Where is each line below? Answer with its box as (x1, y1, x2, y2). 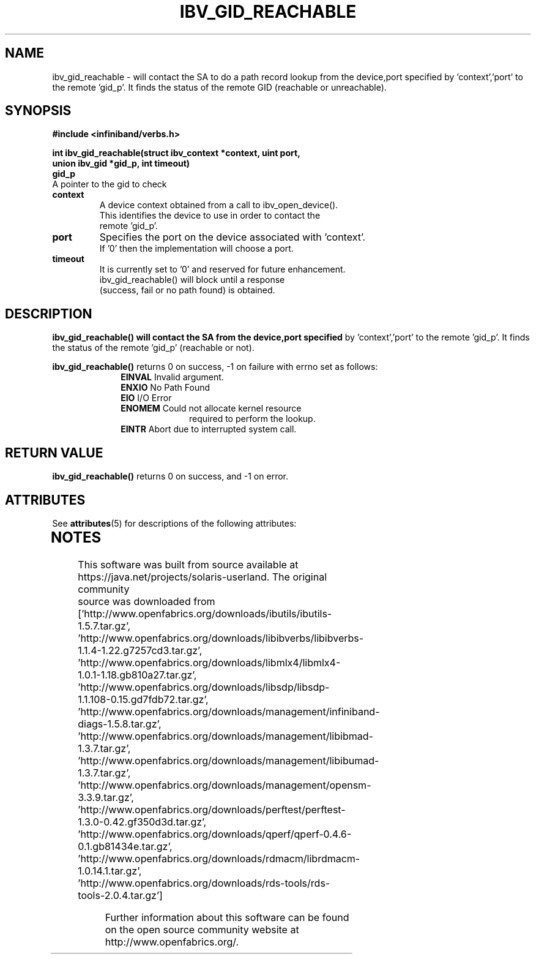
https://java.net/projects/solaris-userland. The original (78, 570, 327, 583)
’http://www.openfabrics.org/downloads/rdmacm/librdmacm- (78, 852, 360, 865)
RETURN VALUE (5, 445, 103, 461)
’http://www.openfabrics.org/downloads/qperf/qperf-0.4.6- (78, 827, 352, 840)
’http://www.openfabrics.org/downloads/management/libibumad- (78, 754, 379, 767)
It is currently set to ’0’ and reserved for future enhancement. (99, 264, 346, 275)
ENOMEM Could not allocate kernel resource (121, 403, 302, 414)
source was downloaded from (78, 595, 215, 607)
